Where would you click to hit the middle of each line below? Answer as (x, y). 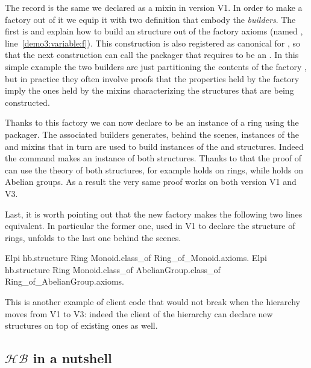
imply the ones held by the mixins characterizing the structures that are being (149, 90)
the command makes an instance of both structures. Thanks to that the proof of (153, 158)
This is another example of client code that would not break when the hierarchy (152, 302)
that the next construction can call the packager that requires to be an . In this (152, 55)
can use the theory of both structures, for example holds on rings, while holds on (154, 169)
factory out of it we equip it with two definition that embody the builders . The (150, 19)
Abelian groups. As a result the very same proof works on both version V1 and (151, 182)
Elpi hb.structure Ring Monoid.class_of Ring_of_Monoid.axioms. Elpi (136, 258)
